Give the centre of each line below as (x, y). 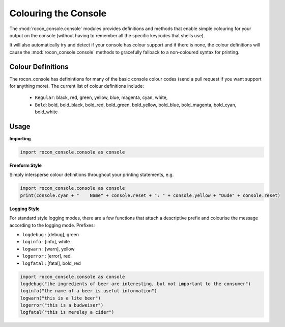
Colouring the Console (58, 13)
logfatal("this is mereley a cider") (67, 312)
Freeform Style (25, 165)
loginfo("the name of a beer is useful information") (89, 291)
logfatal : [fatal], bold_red (51, 263)
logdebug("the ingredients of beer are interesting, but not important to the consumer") (136, 284)
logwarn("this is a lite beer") (61, 298)
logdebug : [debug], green (50, 234)
